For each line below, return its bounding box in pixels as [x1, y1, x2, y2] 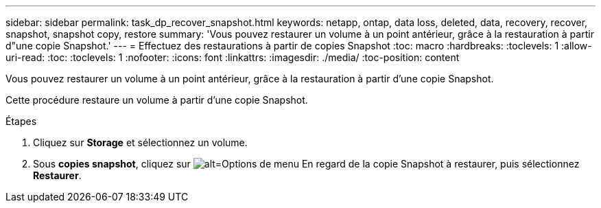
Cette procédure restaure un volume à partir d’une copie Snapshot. [5, 94, 308, 106]
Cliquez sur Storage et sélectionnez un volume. [33, 137, 248, 148]
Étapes [5, 115, 37, 127]
